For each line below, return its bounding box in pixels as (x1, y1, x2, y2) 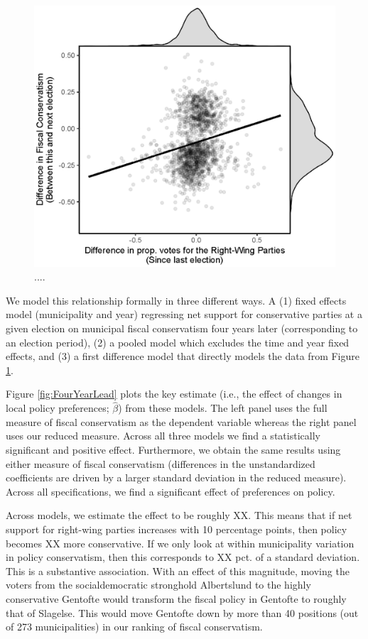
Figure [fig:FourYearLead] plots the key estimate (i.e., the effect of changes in (6, 386, 342, 401)
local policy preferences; (6, 400, 109, 415)
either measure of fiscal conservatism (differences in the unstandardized (6, 456, 315, 471)
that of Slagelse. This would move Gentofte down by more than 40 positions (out (6, 605, 359, 620)
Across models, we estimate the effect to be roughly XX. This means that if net (6, 508, 352, 523)
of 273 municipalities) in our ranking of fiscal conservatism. (6, 619, 263, 634)
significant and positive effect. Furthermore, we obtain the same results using (6, 442, 341, 457)
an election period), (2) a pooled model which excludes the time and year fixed (6, 334, 350, 349)
